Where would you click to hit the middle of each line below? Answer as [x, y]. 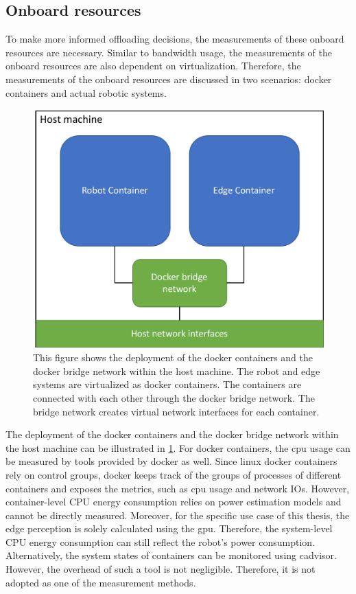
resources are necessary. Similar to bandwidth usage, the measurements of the [169, 52]
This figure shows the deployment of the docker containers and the [173, 357]
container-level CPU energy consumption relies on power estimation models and [174, 502]
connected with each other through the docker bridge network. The [174, 397]
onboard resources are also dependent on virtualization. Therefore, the [153, 66]
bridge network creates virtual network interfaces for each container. [176, 411]
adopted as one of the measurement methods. [101, 582]
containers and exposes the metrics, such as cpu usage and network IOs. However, [178, 488]
